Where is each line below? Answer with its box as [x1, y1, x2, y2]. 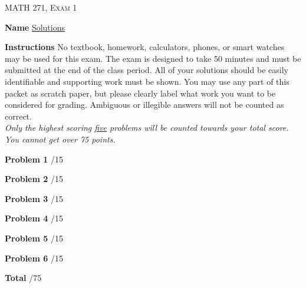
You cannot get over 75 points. [5, 133, 116, 145]
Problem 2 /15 [5, 173, 63, 185]
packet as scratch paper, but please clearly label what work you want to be [5, 87, 276, 99]
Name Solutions [5, 21, 65, 33]
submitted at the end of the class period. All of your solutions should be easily [5, 64, 288, 76]
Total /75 [5, 272, 42, 284]
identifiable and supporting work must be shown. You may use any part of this [5, 75, 289, 87]
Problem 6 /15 [5, 251, 63, 264]
